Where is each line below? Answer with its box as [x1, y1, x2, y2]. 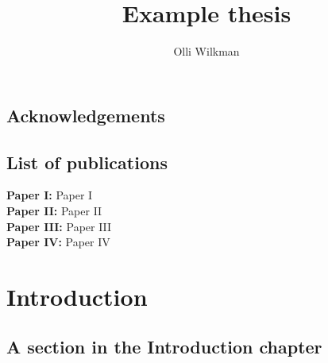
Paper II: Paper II [6, 202, 102, 218]
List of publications [6, 149, 168, 174]
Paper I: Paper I [6, 187, 93, 203]
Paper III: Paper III [6, 218, 112, 234]
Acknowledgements [6, 102, 165, 127]
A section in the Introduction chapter [6, 334, 322, 359]
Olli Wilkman [173, 43, 240, 60]
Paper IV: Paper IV [6, 234, 110, 250]
